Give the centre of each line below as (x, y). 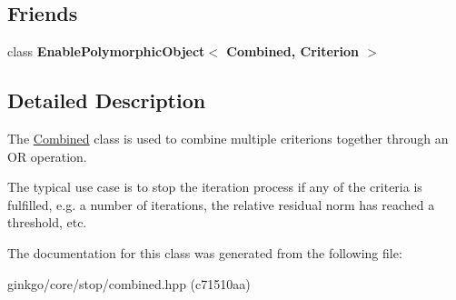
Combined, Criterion (292, 51)
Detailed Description (107, 100)
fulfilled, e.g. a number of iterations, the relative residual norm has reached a (221, 204)
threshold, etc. (47, 222)
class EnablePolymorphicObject (106, 51)
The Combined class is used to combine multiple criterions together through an (228, 138)
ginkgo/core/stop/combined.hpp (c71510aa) (129, 283)
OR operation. (47, 156)
